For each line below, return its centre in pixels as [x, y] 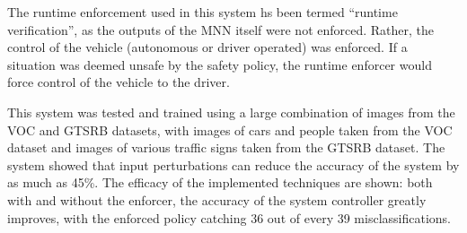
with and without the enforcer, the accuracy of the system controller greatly [217, 199]
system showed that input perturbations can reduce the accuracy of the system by [233, 164]
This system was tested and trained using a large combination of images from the [231, 112]
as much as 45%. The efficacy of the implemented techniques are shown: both [220, 182]
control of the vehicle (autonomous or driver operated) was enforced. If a [207, 47]
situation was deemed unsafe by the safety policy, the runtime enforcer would [220, 64]
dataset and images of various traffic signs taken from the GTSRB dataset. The [226, 147]
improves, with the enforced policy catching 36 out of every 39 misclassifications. [229, 217]
